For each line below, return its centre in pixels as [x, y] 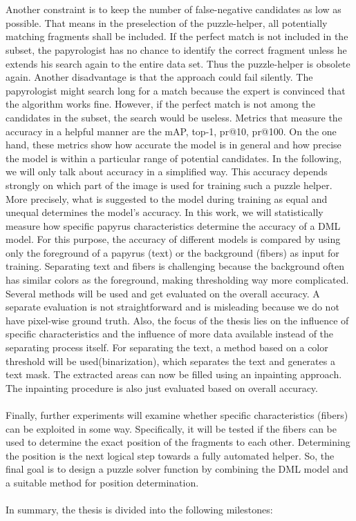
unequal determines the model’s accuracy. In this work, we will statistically [165, 212]
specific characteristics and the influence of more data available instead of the [170, 334]
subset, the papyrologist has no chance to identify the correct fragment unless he [176, 49]
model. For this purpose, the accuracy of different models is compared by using [173, 239]
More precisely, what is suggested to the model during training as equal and [167, 198]
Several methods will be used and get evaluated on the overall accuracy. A [163, 293]
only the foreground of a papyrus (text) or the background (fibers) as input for [172, 252]
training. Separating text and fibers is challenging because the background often [175, 266]
